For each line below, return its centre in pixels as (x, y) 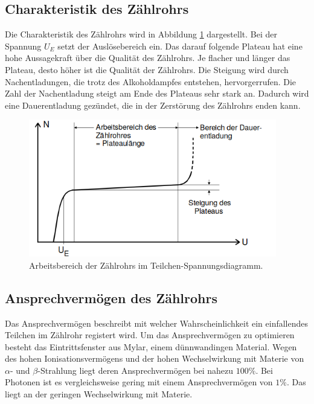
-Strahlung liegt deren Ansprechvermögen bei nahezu (136, 370)
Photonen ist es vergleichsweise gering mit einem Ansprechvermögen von (139, 382)
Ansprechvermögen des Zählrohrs (111, 297)
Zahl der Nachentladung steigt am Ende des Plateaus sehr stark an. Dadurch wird (157, 93)
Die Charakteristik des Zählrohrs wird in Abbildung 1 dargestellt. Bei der (141, 34)
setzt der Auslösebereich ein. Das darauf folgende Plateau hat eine (180, 46)
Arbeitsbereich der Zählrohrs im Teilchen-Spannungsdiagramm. (146, 265)
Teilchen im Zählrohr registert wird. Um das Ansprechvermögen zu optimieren (150, 335)
